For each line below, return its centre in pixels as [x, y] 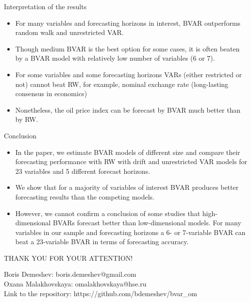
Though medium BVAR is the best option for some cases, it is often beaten [127, 48]
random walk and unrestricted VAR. [69, 32]
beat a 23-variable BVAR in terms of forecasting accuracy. [102, 242]
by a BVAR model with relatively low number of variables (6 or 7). [115, 58]
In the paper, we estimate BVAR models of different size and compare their [128, 152]
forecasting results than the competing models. [85, 196]
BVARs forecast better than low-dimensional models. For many [147, 223]
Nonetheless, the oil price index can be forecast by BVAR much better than [128, 109]
